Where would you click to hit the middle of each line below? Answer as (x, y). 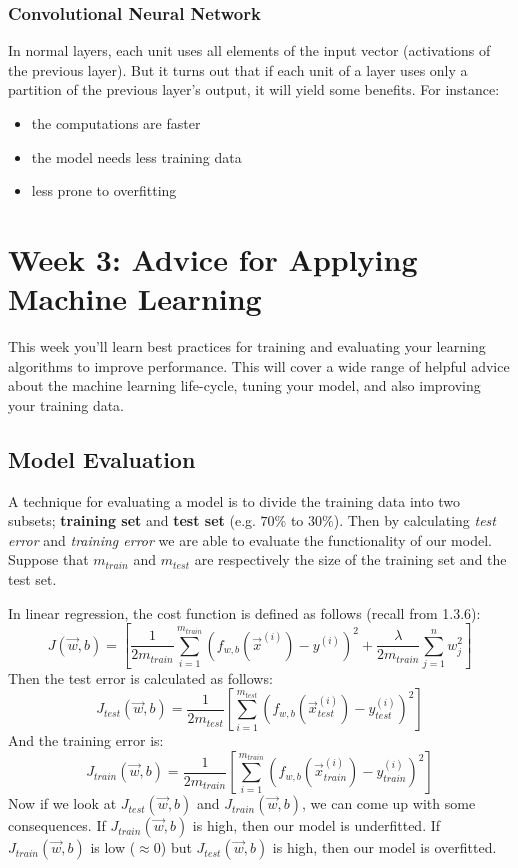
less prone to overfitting (104, 190)
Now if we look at (62, 803)
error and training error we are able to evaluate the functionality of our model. (250, 539)
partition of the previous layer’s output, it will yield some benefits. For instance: (254, 89)
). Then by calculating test (414, 520)
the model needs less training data (136, 156)
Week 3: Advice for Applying (213, 258)
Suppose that (48, 559)
